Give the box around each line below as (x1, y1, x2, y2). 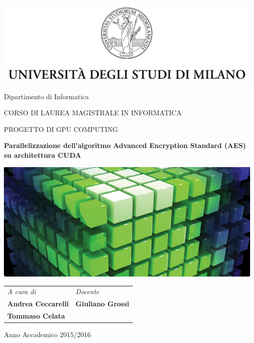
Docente (75, 286, 99, 297)
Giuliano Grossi (75, 299, 129, 309)
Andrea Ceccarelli (7, 299, 69, 309)
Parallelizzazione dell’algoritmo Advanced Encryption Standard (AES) (4, 140, 246, 150)
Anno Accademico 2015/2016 (4, 329, 91, 340)
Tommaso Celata (7, 311, 65, 321)
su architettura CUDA (4, 150, 82, 160)
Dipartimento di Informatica (4, 91, 89, 101)
